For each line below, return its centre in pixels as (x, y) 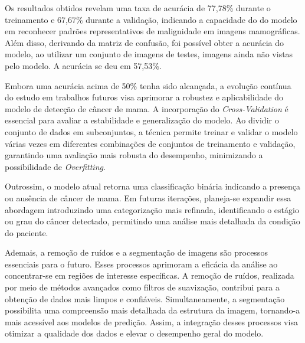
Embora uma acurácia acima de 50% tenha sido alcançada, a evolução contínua (148, 85)
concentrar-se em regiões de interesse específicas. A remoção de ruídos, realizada (150, 275)
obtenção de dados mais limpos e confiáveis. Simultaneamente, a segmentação (145, 298)
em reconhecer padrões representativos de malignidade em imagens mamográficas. (152, 31)
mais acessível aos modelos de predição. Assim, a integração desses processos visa (151, 321)
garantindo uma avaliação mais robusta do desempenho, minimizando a (134, 155)
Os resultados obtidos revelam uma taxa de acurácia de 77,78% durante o (138, 8)
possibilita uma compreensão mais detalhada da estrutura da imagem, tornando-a (152, 310)
